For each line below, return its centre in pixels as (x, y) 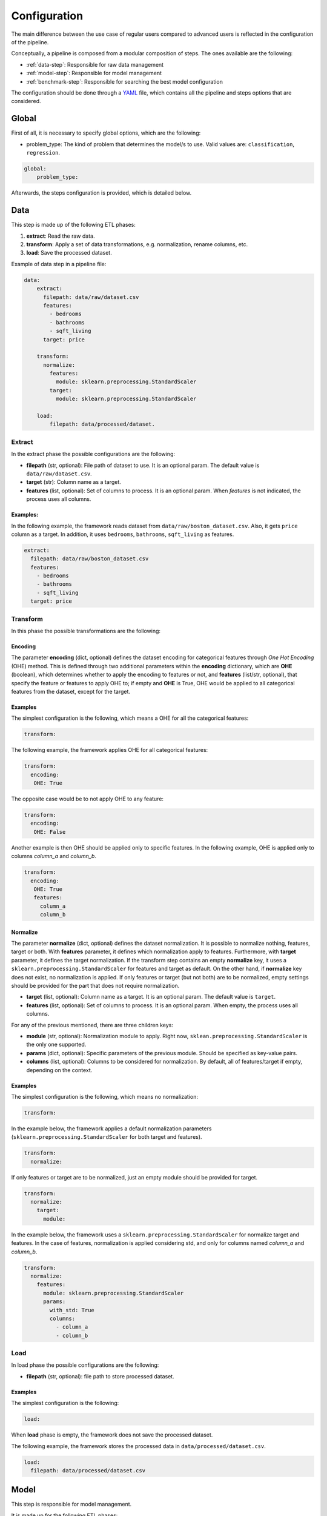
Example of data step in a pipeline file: (59, 264)
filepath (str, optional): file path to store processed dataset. (101, 1376)
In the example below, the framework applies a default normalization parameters (111, 1129)
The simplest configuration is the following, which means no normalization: (105, 1096)
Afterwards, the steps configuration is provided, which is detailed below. (101, 193)
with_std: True (72, 1310)
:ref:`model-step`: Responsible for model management (94, 73)
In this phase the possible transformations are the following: (86, 631)
